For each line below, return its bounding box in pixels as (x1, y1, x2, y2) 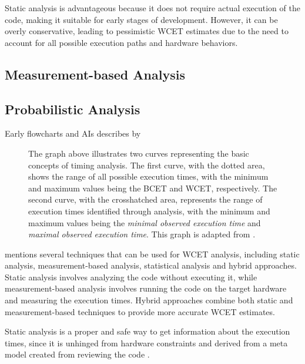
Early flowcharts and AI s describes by (5, 127, 141, 140)
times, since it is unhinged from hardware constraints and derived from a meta (5, 336, 288, 349)
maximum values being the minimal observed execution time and (28, 216, 261, 229)
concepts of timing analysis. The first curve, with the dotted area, (28, 158, 265, 171)
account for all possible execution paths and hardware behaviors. (5, 36, 238, 48)
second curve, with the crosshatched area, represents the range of (28, 193, 263, 206)
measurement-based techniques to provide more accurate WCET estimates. (5, 305, 275, 317)
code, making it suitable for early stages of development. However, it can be (5, 13, 278, 25)
